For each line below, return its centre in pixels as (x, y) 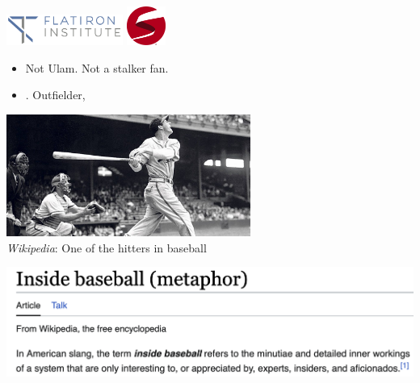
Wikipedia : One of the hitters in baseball (107, 247)
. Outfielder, (55, 95)
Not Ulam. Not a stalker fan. (97, 67)
